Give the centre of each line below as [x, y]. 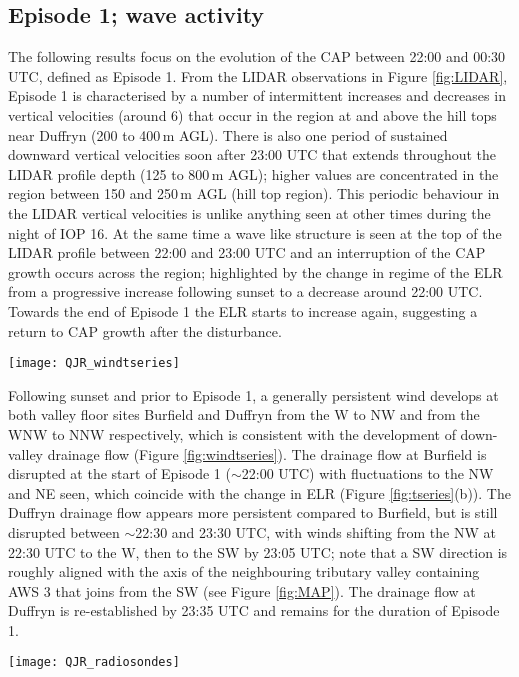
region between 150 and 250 [93, 193]
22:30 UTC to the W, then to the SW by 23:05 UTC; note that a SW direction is [258, 551]
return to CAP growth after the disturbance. [145, 330]
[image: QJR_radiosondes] [94, 662]
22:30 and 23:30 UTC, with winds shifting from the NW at [315, 531]
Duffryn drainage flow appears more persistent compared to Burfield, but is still [253, 512]
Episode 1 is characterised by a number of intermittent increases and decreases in [257, 95]
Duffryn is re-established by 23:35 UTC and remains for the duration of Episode [254, 610]
